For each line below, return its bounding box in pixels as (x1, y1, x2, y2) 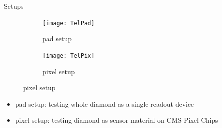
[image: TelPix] (43, 52, 95, 59)
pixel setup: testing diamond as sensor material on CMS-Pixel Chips (15, 115, 218, 125)
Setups (4, 1, 24, 11)
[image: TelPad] (43, 19, 95, 27)
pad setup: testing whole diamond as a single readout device (15, 98, 194, 109)
